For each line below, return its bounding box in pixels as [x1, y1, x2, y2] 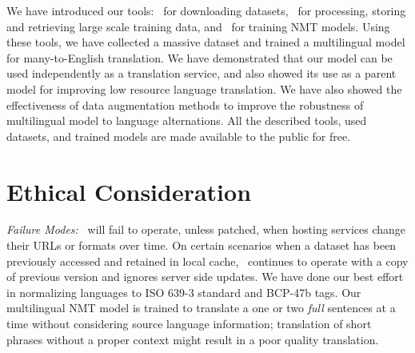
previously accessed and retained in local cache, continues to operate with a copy [6, 252, 409, 269]
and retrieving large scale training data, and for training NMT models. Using [6, 18, 390, 34]
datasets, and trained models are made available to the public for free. [6, 127, 351, 144]
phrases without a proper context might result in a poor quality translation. [6, 331, 379, 347]
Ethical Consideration [6, 174, 252, 207]
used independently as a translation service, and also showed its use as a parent [6, 65, 397, 82]
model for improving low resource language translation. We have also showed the [6, 80, 402, 97]
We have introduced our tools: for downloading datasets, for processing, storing [6, 2, 406, 18]
